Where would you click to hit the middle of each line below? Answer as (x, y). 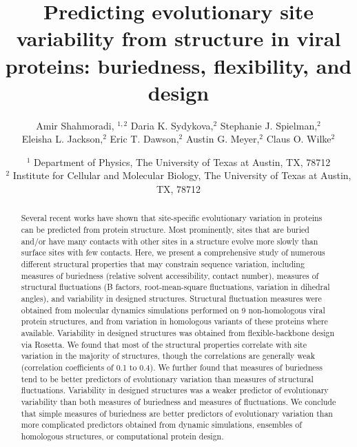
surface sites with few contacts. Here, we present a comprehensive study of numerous (173, 252)
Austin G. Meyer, (223, 139)
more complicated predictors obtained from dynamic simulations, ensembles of (161, 425)
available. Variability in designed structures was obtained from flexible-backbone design (178, 333)
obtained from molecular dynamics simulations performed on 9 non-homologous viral (173, 310)
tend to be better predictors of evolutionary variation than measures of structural (167, 378)
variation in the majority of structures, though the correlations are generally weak (168, 356)
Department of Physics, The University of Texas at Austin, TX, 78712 (182, 162)
